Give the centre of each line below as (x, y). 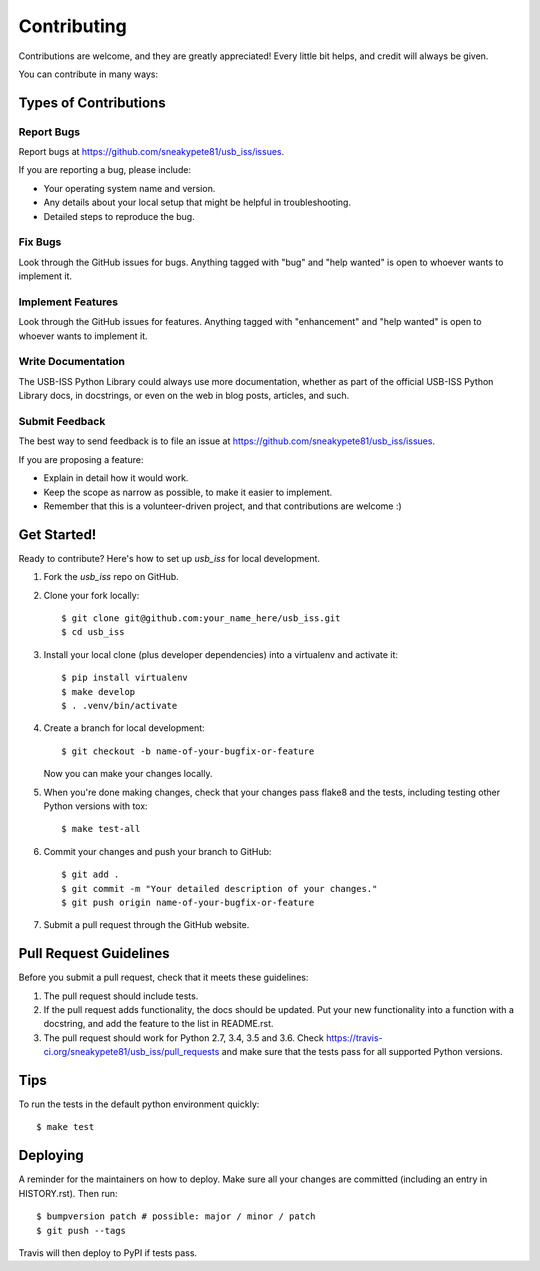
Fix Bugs (40, 242)
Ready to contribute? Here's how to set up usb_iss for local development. (169, 558)
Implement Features (68, 302)
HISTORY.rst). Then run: (68, 1193)
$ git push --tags (81, 1230)
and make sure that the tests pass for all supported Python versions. (362, 1052)
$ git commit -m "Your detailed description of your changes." (219, 888)
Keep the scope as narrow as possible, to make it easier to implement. (188, 492)
